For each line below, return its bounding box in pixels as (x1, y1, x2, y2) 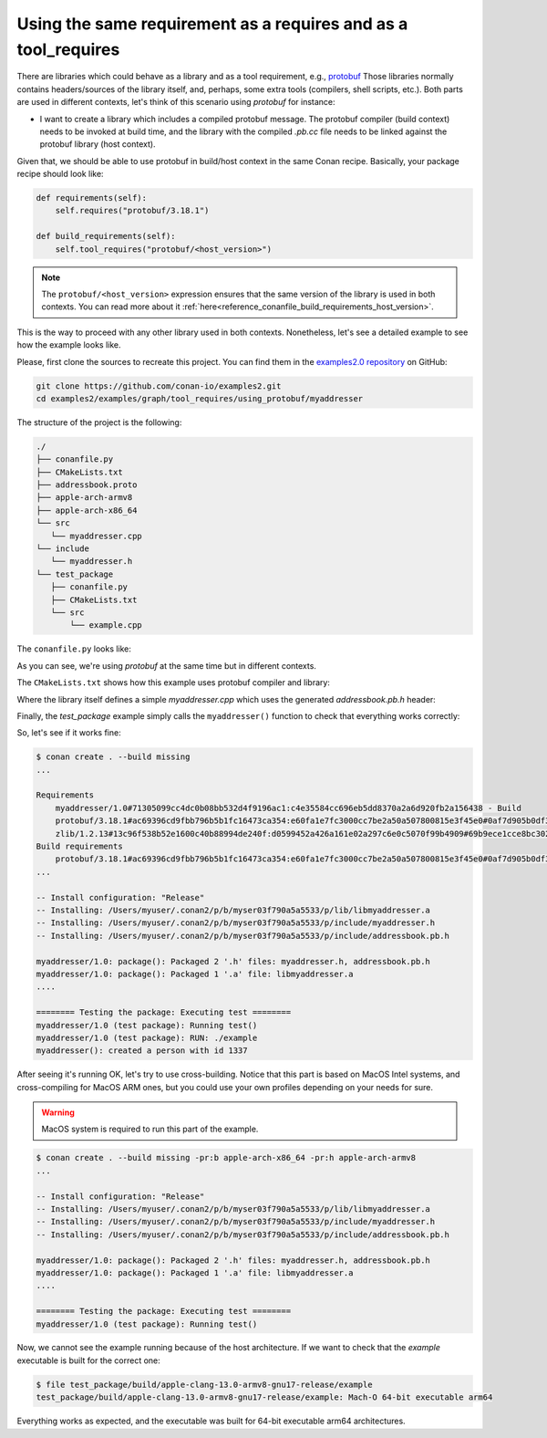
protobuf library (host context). (39, 139, 156, 150)
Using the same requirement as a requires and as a (16, 14, 408, 34)
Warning (41, 1107, 75, 1118)
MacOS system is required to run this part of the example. (41, 1123, 259, 1135)
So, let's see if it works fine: (16, 727, 122, 738)
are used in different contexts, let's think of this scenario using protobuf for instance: (16, 97, 336, 108)
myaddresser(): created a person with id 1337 (36, 1046, 248, 1056)
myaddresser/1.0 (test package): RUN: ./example (36, 1032, 258, 1043)
